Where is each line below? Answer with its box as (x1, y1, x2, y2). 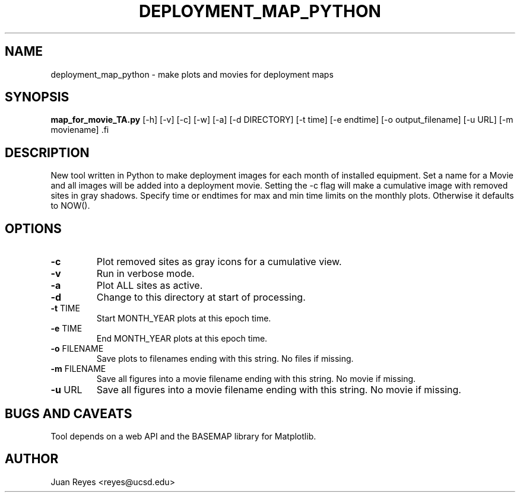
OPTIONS (5, 221, 62, 236)
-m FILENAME (50, 364, 106, 374)
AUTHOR (5, 451, 59, 467)
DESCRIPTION (5, 145, 90, 160)
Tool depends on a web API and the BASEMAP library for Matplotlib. (50, 431, 316, 441)
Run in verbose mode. (96, 267, 195, 280)
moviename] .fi (50, 125, 109, 135)
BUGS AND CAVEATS (5, 406, 132, 421)
